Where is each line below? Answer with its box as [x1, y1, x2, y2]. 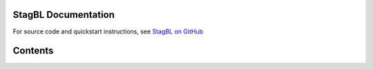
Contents [12, 45, 54, 57]
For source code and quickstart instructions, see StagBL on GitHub [12, 27, 204, 36]
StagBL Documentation [12, 9, 115, 20]
